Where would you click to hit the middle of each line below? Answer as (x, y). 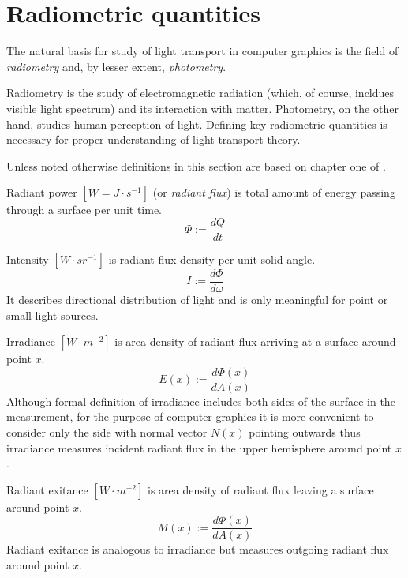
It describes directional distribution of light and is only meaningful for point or (197, 299)
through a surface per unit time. (84, 210)
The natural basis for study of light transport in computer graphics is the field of (202, 51)
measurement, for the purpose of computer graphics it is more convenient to (190, 417)
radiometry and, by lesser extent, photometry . (116, 66)
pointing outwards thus (305, 432)
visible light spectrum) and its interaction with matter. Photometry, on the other (202, 108)
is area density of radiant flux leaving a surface (261, 489)
